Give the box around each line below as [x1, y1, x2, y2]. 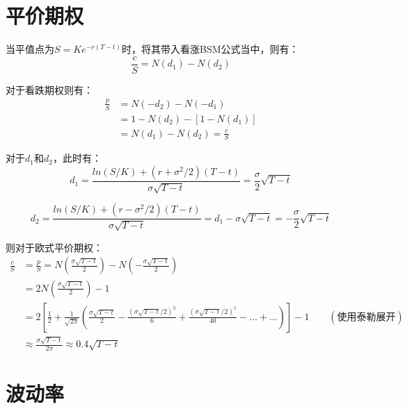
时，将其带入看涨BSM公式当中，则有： [121, 42, 299, 56]
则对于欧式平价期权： [6, 240, 103, 254]
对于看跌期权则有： [6, 82, 93, 97]
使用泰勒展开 [337, 312, 396, 322]
